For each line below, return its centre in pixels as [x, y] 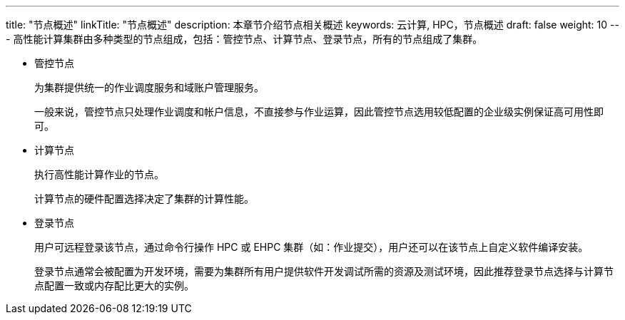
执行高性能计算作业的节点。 [99, 174]
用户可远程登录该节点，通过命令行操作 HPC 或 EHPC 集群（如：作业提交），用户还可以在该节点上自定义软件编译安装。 [311, 247]
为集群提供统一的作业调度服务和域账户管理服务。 [149, 87]
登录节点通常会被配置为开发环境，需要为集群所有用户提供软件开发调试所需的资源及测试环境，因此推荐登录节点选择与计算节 [324, 271]
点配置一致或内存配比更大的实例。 [114, 285]
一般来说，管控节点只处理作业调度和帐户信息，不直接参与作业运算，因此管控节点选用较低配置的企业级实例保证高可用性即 [319, 112]
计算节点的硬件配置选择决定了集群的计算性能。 [144, 198]
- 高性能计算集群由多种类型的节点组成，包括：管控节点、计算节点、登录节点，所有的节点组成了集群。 [244, 39]
